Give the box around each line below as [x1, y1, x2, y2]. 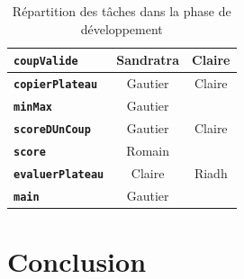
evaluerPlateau [14, 167, 104, 181]
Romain [126, 140, 169, 159]
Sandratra [116, 50, 180, 69]
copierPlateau [14, 78, 98, 92]
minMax [14, 101, 52, 113]
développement [80, 19, 163, 38]
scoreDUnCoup [14, 122, 91, 136]
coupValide [14, 55, 78, 68]
